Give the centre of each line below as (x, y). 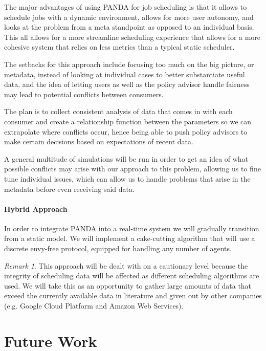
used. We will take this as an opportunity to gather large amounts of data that (128, 285)
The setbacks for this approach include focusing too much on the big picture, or (129, 64)
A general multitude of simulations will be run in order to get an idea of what (126, 158)
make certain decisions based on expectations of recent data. (99, 141)
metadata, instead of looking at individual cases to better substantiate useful (125, 74)
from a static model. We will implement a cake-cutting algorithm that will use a (130, 238)
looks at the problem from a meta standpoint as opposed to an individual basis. (129, 27)
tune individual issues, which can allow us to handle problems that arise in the (127, 178)
